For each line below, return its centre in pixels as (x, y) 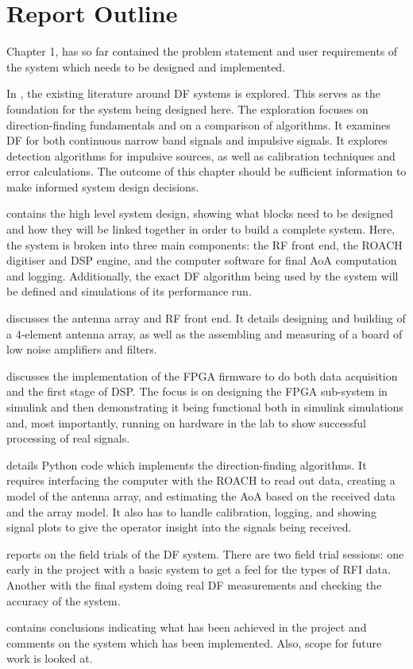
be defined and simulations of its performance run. (129, 291)
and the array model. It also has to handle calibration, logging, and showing (191, 511)
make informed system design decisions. (103, 186)
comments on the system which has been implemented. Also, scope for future (194, 642)
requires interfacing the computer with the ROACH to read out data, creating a (201, 480)
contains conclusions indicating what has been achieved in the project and (187, 627)
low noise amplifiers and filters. (82, 349)
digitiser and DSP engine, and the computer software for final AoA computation (202, 260)
